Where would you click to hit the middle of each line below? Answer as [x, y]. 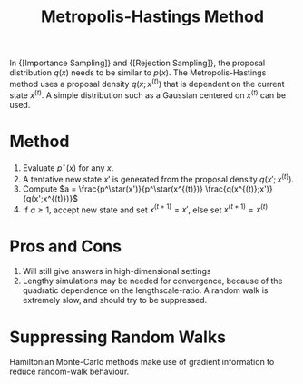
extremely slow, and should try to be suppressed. [115, 300]
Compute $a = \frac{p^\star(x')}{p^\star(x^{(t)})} [113, 189]
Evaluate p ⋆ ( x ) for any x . [68, 167]
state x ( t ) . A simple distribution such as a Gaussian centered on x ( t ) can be [148, 94]
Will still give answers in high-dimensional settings [117, 271]
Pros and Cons [66, 246]
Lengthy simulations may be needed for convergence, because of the [152, 281]
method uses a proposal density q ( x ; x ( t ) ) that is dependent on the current [147, 83]
